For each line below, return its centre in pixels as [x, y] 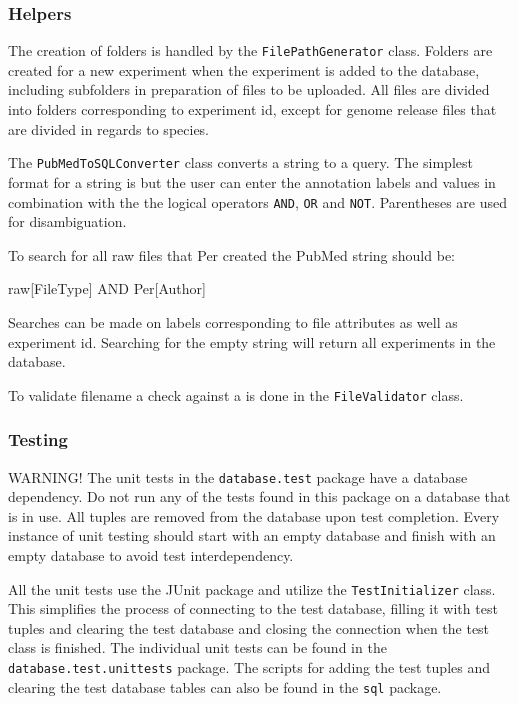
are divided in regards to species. [109, 128]
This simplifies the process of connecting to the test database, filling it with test [253, 608]
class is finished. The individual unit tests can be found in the [197, 647]
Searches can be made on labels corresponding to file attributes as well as [233, 321]
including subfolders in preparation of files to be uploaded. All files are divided [249, 89]
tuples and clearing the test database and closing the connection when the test [249, 627]
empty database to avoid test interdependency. [151, 555]
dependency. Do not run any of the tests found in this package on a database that [259, 496]
